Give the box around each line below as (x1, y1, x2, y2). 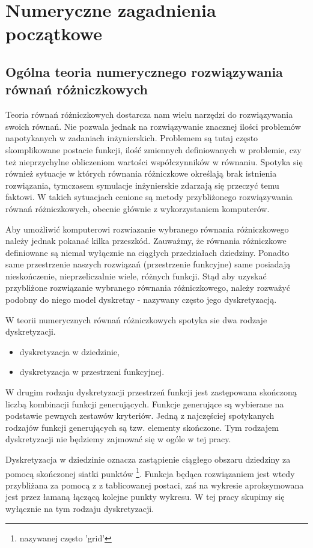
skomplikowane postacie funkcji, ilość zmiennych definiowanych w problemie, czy (5, 143, 302, 156)
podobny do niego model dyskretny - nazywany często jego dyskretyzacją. (5, 293, 277, 306)
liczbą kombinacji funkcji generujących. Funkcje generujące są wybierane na (5, 397, 284, 410)
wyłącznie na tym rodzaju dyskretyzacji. (5, 502, 154, 515)
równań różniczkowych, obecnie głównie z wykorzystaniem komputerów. (5, 202, 270, 215)
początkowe (5, 21, 103, 46)
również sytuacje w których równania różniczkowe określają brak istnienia (5, 167, 277, 180)
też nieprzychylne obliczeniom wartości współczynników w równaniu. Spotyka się (5, 155, 303, 168)
